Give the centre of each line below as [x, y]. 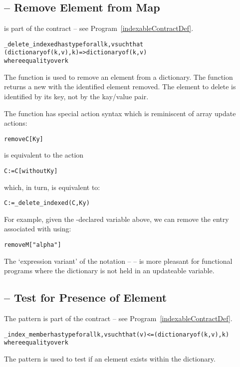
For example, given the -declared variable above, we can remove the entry [117, 219]
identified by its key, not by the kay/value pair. [76, 96]
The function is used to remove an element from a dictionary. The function [119, 77]
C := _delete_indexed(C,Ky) [47, 203]
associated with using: [38, 229]
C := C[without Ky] [31, 171]
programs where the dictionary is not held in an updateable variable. [109, 271]
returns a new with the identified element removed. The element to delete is [120, 87]
